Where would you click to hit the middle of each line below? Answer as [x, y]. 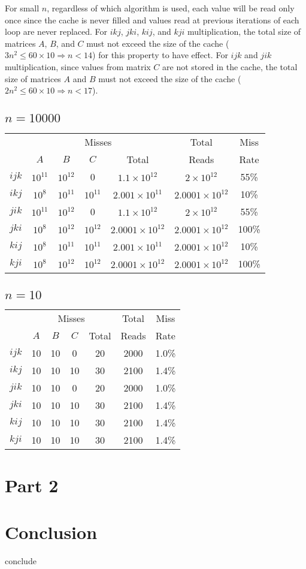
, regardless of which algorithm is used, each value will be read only [171, 8]
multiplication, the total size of [244, 31]
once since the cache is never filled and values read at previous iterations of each [152, 19]
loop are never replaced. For [56, 31]
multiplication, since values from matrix [78, 66]
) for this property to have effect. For [160, 55]
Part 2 [32, 485]
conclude [21, 560]
